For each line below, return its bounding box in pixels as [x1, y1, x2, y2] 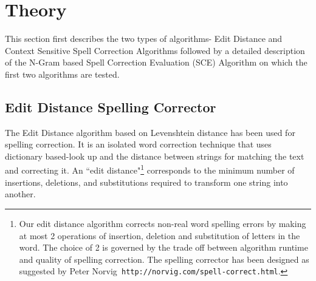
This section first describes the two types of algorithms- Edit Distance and [5, 32, 283, 45]
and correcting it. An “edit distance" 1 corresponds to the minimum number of [5, 162, 295, 177]
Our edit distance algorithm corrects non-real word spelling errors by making [19, 217, 306, 229]
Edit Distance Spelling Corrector [5, 97, 216, 116]
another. [5, 188, 36, 200]
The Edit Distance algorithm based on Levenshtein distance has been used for [5, 126, 295, 138]
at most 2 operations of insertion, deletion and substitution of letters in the [19, 229, 300, 242]
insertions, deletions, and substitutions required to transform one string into [5, 175, 288, 188]
